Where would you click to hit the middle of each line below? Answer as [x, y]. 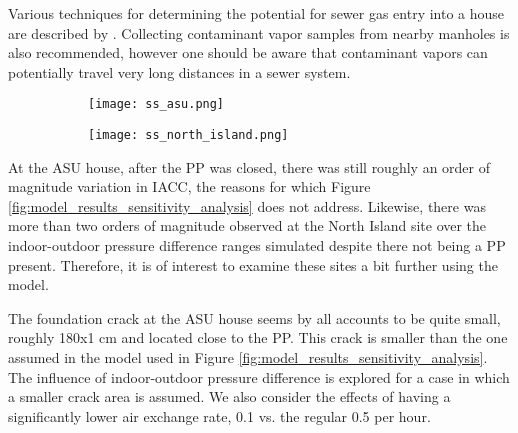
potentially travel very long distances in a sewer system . [179, 71]
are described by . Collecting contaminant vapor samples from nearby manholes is [259, 32]
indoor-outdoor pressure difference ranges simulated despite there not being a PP [257, 245]
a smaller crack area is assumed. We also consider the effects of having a [229, 396]
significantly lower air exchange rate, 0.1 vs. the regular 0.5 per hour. [219, 415]
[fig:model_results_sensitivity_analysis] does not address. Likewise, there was [247, 205]
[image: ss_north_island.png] [188, 135]
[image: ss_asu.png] [156, 104]
